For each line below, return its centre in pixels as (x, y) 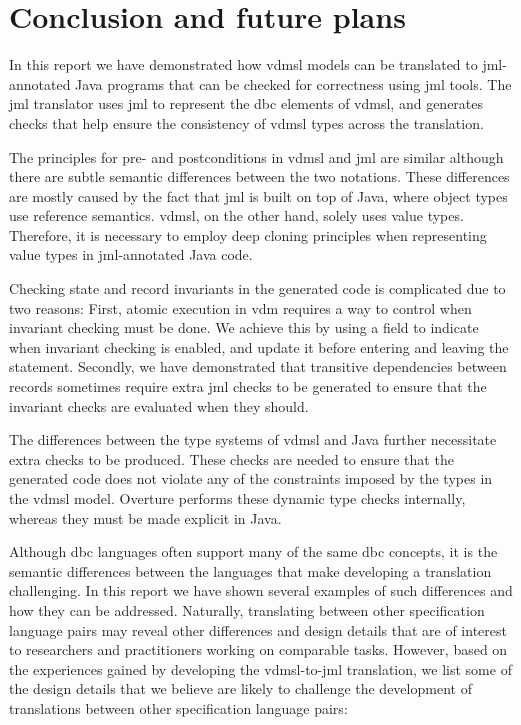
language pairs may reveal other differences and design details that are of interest (258, 629)
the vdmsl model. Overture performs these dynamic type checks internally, (237, 498)
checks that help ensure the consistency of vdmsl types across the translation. (246, 122)
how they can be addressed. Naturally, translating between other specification (247, 609)
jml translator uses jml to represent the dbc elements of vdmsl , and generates (246, 103)
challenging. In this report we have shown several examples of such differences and (261, 590)
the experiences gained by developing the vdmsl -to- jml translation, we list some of (260, 668)
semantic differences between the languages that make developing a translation (250, 570)
